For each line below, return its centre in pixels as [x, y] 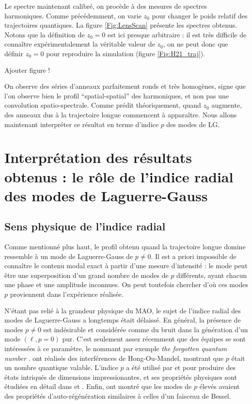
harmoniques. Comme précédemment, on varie [73, 15]
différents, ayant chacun [212, 275]
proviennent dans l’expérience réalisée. [67, 294]
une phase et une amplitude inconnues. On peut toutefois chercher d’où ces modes [126, 284]
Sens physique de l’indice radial [85, 226]
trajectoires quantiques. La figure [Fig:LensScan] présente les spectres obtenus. [121, 25]
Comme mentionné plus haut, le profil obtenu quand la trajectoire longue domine [125, 247]
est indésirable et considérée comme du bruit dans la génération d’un [146, 329]
